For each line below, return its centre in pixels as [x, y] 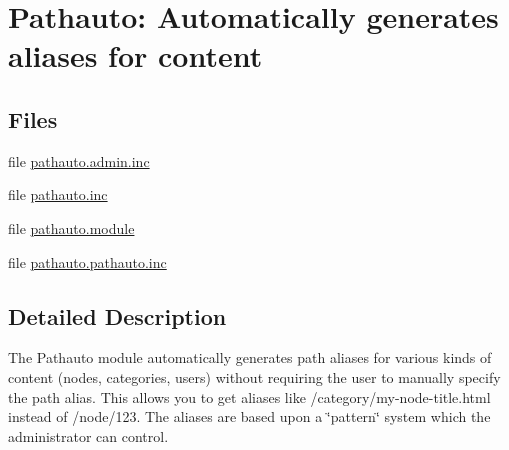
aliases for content [135, 55]
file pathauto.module [71, 227]
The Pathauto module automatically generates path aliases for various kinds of [250, 357]
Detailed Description [117, 315]
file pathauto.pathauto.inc [87, 261]
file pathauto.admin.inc [79, 160]
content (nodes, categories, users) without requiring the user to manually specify [254, 376]
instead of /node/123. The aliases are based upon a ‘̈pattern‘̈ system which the [249, 416]
